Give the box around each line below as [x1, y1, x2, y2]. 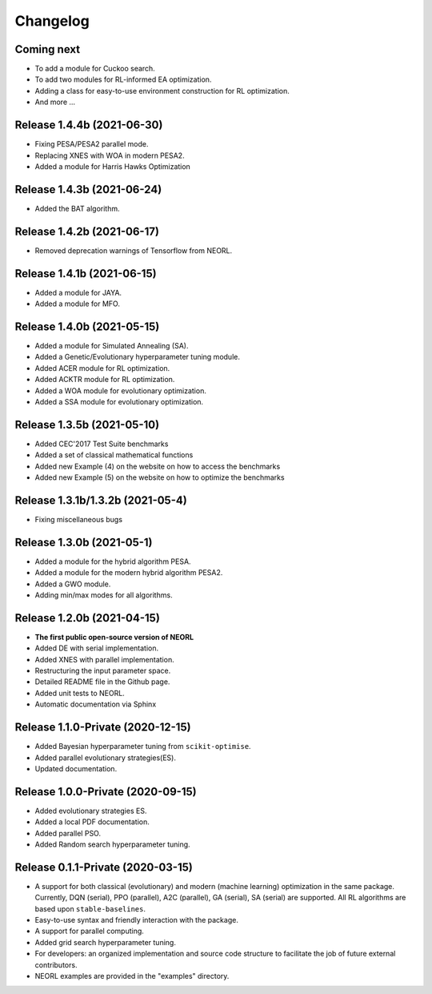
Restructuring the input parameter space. [34, 666, 171, 676]
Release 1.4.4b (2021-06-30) [14, 119, 163, 132]
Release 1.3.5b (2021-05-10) [14, 417, 160, 432]
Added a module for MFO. [34, 299, 120, 308]
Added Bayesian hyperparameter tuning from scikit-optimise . [34, 742, 251, 751]
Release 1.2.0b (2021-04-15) [14, 611, 160, 625]
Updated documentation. [34, 763, 118, 773]
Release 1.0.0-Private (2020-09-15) [14, 785, 197, 799]
